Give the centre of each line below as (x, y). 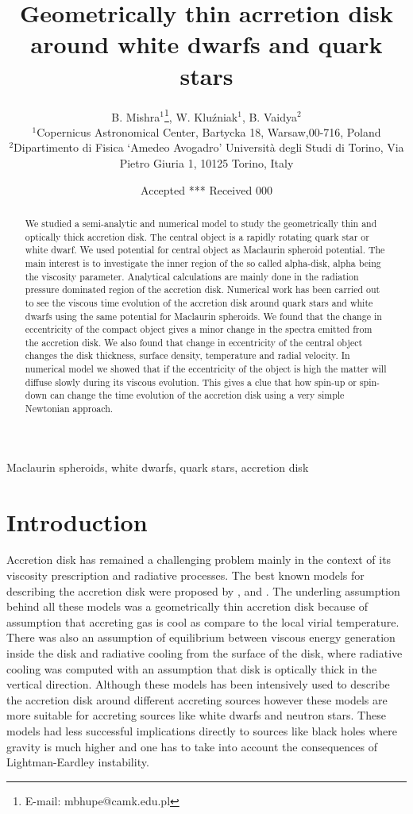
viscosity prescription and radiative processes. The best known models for (185, 575)
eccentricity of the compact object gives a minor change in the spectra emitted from (199, 329)
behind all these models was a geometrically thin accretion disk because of (187, 606)
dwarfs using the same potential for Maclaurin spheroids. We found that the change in (203, 316)
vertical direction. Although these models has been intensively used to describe (198, 684)
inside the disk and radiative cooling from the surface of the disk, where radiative (205, 653)
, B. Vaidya (269, 116)
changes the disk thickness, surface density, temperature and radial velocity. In (187, 355)
